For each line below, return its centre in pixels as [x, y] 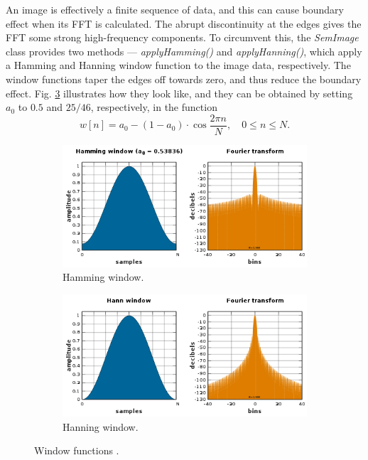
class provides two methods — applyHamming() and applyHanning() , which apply [184, 51]
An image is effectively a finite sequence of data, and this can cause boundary [175, 9]
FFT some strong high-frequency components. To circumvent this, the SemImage [182, 37]
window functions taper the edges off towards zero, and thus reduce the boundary [184, 79]
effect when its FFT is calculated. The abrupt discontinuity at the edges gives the [184, 23]
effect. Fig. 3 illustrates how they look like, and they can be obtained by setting [179, 93]
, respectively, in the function [154, 107]
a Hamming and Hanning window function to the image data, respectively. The [178, 65]
